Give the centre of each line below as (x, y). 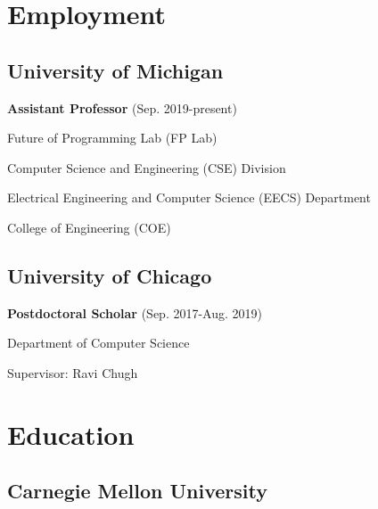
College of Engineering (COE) (89, 227)
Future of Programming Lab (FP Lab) (112, 138)
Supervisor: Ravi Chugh (73, 372)
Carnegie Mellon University (137, 491)
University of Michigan (115, 70)
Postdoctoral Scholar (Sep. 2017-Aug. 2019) (135, 312)
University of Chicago (110, 275)
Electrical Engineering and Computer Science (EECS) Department (189, 197)
